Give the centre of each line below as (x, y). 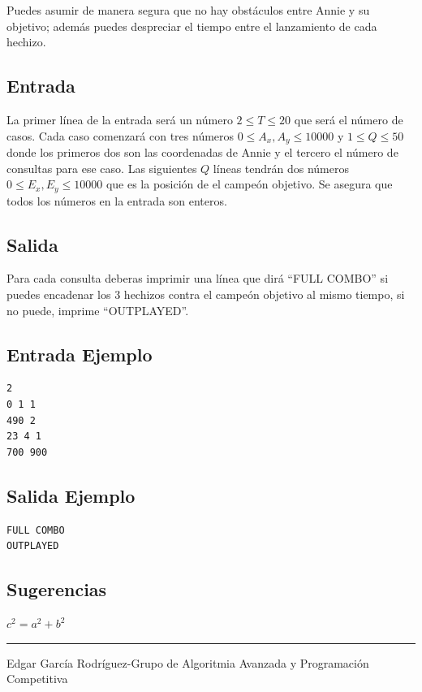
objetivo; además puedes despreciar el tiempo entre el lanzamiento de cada (192, 26)
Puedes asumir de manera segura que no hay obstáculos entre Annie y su (188, 10)
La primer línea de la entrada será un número (120, 119)
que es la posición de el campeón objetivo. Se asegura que (249, 184)
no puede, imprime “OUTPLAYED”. (98, 310)
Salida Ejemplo (71, 495)
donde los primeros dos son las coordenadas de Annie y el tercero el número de (202, 152)
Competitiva (37, 679)
